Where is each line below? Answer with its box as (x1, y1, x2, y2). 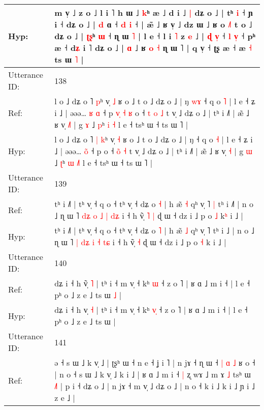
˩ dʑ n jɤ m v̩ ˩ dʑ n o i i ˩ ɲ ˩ (54, 380, 255, 392)
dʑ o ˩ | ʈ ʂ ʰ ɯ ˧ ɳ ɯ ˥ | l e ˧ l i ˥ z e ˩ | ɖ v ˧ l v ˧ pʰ (54, 30, 255, 42)
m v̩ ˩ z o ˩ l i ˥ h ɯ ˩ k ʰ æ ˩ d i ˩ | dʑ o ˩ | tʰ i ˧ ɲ (54, 7, 253, 18)
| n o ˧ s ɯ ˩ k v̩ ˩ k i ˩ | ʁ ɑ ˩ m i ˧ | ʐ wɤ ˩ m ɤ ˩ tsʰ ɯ (54, 368, 251, 380)
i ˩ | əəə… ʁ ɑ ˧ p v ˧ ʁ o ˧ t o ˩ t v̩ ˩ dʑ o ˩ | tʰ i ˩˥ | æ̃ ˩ (54, 107, 249, 119)
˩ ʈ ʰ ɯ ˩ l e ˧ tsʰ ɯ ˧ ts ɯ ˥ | (54, 157, 153, 168)
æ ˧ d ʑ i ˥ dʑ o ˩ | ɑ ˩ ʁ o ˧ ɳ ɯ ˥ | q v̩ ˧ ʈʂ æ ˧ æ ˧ (54, 42, 252, 53)
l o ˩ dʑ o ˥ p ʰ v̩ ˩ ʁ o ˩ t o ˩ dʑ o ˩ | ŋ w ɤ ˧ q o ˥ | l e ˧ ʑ (54, 95, 255, 107)
